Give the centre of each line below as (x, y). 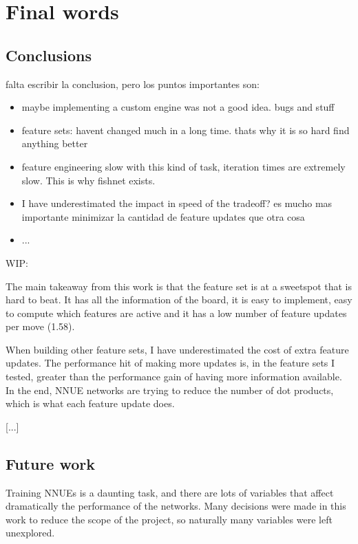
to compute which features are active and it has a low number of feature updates (176, 313)
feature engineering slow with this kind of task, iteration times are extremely (183, 166)
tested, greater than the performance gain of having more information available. (174, 377)
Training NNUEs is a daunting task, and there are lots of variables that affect (170, 492)
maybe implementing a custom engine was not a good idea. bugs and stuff (178, 107)
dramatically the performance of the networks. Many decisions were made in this (176, 506)
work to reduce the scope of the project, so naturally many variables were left (169, 519)
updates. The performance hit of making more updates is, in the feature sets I (170, 363)
